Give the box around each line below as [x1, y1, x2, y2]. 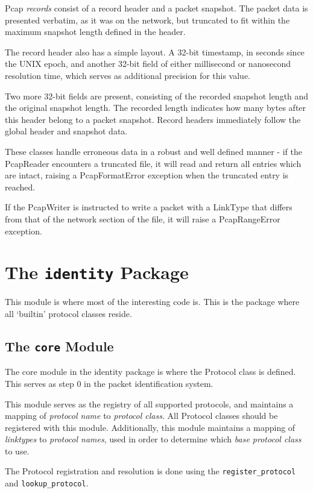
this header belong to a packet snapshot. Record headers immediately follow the [5, 113, 301, 125]
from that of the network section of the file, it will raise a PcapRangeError [5, 212, 280, 225]
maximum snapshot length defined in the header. [5, 25, 186, 38]
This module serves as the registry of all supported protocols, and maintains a [5, 397, 294, 410]
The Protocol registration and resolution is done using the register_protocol [5, 465, 296, 477]
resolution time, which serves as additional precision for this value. [5, 69, 251, 81]
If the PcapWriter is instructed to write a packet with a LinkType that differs [5, 201, 292, 213]
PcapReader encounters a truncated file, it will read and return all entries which [5, 157, 302, 169]
